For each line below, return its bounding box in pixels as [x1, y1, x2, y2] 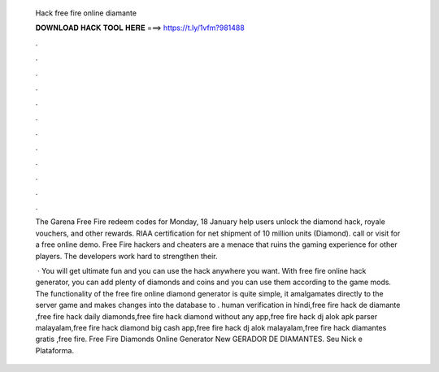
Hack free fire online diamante [35, 8, 137, 18]
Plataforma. [35, 345, 75, 355]
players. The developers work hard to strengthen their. [35, 251, 219, 261]
